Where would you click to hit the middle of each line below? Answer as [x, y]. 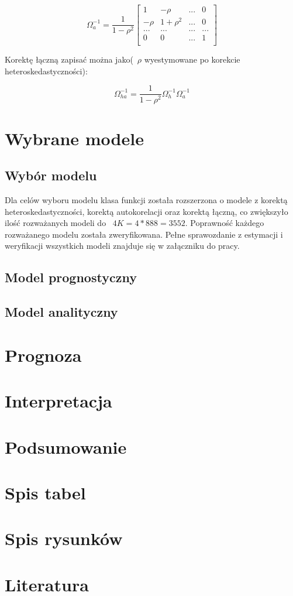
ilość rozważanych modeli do [56, 223]
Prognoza [43, 354]
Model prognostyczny [71, 277]
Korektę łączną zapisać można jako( [69, 59]
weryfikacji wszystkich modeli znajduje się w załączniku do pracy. [122, 246]
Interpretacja [58, 401]
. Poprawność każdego [225, 223]
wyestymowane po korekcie [192, 59]
